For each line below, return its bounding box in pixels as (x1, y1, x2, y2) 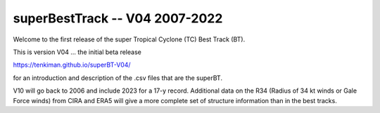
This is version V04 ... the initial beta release (13, 48, 142, 56)
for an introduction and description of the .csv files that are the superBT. (13, 74, 223, 82)
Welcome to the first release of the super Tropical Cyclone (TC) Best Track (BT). (13, 35, 246, 44)
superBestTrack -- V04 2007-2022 (13, 11, 223, 26)
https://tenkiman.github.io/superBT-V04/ (13, 60, 131, 69)
